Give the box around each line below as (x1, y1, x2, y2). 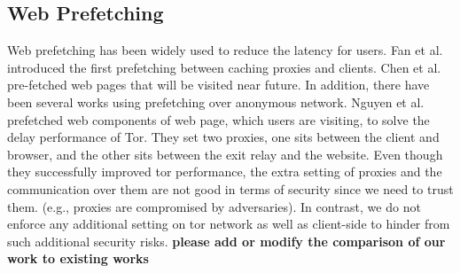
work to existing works (7, 249, 149, 268)
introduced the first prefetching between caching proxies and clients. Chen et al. (7, 58, 441, 76)
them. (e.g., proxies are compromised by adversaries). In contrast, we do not (7, 197, 421, 215)
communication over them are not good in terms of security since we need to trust (7, 179, 454, 198)
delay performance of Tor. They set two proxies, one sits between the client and (7, 128, 440, 146)
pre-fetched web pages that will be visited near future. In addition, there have (7, 75, 430, 94)
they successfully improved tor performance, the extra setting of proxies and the (7, 162, 442, 181)
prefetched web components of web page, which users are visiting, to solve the (7, 110, 430, 129)
